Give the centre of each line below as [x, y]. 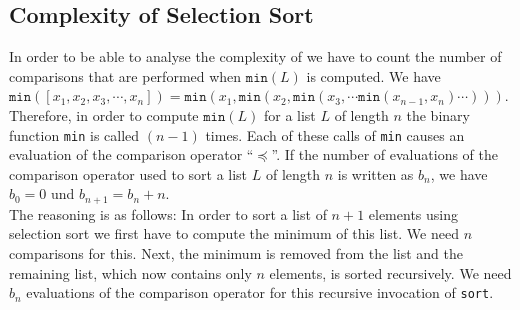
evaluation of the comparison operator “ [131, 154]
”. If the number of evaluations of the [384, 154]
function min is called [74, 134]
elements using [413, 213]
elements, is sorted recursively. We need [390, 272]
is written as [375, 173]
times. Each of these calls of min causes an [335, 134]
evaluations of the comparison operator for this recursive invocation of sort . [260, 292]
